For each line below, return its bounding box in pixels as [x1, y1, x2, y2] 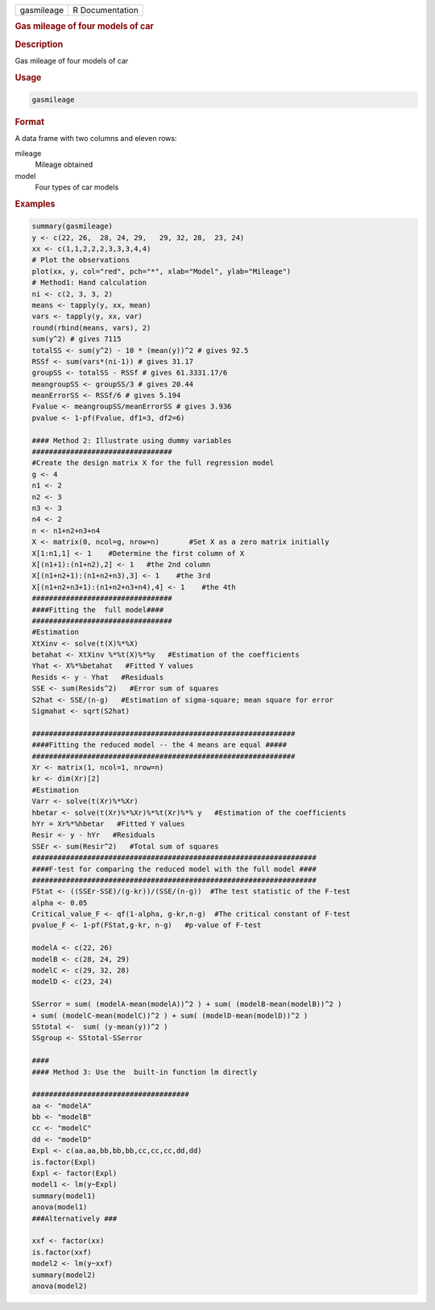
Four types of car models [35, 182, 119, 192]
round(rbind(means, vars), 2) [31, 323, 151, 332]
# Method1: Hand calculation [31, 278, 147, 288]
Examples [14, 198, 56, 209]
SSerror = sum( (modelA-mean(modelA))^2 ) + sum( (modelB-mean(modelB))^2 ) [31, 1000, 342, 1009]
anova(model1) [31, 1203, 88, 1212]
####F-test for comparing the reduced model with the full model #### [31, 864, 317, 873]
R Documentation [72, 5, 139, 15]
